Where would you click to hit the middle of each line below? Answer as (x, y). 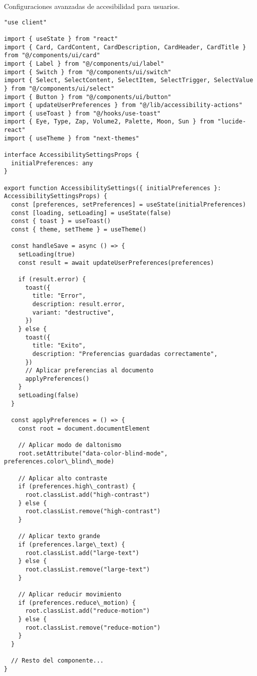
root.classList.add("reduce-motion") (87, 611)
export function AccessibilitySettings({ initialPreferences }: (113, 188)
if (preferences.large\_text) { (72, 544)
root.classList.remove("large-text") (87, 569)
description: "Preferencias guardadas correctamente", (125, 354)
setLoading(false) (48, 395)
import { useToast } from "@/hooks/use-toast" (82, 113)
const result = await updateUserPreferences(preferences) (116, 263)
